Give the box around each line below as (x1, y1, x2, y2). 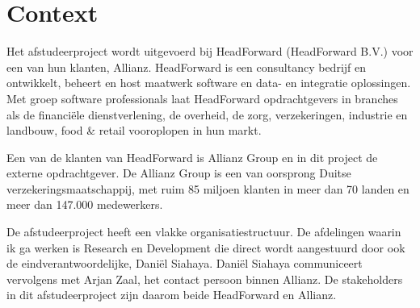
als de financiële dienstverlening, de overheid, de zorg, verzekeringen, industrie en (6, 106, 408, 123)
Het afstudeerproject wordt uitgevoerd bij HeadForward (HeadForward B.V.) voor (6, 43, 414, 60)
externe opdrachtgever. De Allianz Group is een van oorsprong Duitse (6, 164, 351, 181)
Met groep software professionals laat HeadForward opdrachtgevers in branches (6, 89, 398, 106)
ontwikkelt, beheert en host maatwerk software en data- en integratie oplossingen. (6, 74, 411, 91)
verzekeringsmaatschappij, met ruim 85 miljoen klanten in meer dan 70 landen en (6, 180, 409, 197)
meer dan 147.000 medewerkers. (6, 196, 163, 213)
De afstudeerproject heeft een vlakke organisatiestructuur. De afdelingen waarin (6, 223, 401, 240)
